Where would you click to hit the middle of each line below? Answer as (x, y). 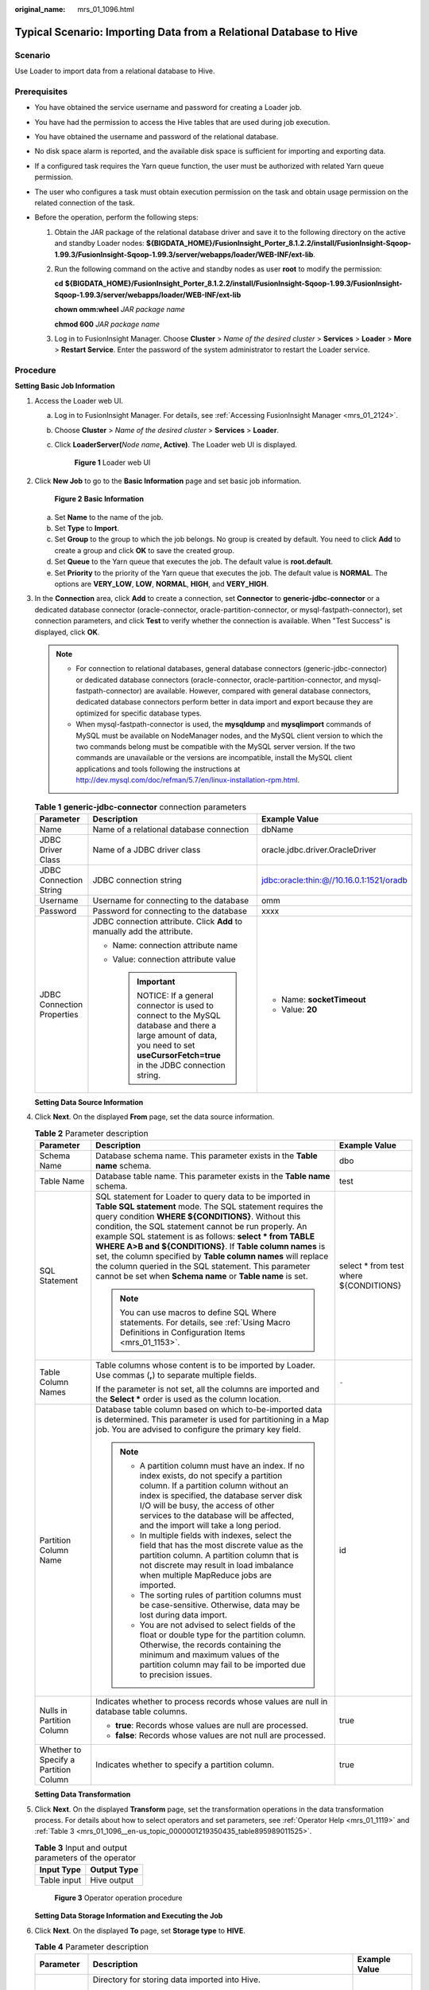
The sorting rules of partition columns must (220, 1595)
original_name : (40, 9)
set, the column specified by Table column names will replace (212, 1256)
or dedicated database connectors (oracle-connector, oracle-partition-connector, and (216, 680)
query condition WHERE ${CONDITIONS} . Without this (198, 1216)
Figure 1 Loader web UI (112, 462)
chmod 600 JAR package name (107, 324)
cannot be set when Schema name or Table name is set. (202, 1276)
